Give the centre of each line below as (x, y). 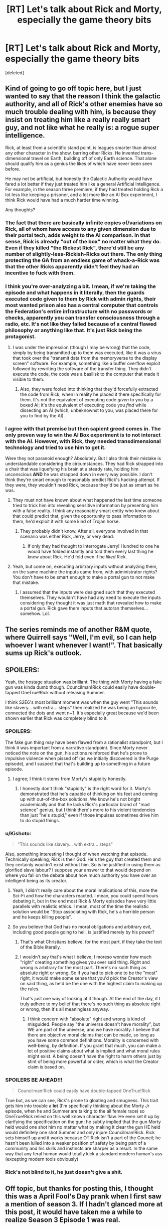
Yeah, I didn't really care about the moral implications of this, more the (85, 890)
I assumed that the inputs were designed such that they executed (88, 592)
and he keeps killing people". (42, 917)
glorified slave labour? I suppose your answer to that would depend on (78, 870)
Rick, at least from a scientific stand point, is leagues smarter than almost (81, 147)
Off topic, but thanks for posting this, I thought (79, 1188)
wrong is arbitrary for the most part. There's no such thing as (83, 968)
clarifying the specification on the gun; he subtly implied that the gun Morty (83, 1122)
